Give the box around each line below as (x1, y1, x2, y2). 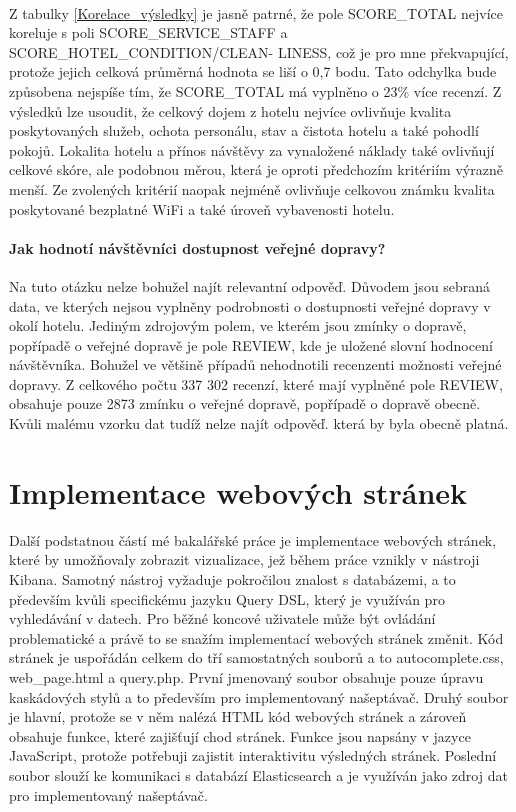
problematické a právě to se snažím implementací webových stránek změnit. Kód (9, 627, 504, 648)
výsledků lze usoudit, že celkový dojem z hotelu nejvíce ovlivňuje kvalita (9, 100, 452, 121)
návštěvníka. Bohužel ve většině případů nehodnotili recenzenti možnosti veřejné (9, 354, 502, 375)
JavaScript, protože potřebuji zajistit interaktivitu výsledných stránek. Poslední (9, 745, 497, 766)
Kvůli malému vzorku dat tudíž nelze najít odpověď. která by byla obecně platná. (9, 413, 509, 434)
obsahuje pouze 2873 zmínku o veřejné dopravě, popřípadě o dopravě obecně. (9, 393, 481, 414)
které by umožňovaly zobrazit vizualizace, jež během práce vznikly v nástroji (9, 549, 480, 570)
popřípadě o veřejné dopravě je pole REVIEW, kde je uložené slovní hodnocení (9, 334, 493, 355)
